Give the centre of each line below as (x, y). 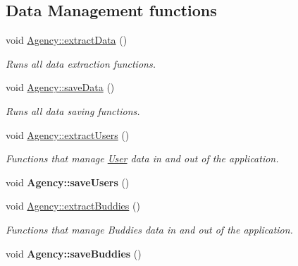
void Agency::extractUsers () (68, 134)
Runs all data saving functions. (73, 110)
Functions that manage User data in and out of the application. (142, 158)
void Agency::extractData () (67, 40)
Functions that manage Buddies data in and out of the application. (149, 229)
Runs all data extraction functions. (81, 63)
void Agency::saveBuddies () (74, 253)
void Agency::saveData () (60, 87)
